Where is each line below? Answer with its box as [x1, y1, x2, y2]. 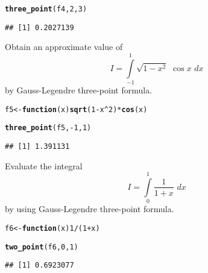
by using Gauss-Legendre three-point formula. [5, 202, 174, 215]
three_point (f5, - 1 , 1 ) [5, 124, 92, 133]
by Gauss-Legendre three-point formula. [5, 84, 153, 96]
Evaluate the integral [5, 159, 83, 172]
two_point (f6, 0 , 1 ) [5, 242, 78, 251]
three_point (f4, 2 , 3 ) [5, 5, 87, 13]
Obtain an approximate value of [5, 40, 123, 53]
